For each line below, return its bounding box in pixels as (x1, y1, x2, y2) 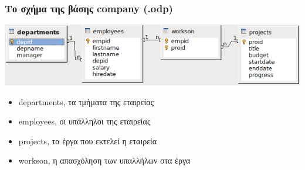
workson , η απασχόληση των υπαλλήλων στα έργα (18, 154, 191, 166)
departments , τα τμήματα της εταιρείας (18, 95, 154, 107)
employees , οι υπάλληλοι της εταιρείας (18, 115, 151, 127)
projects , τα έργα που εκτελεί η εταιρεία (18, 134, 157, 147)
